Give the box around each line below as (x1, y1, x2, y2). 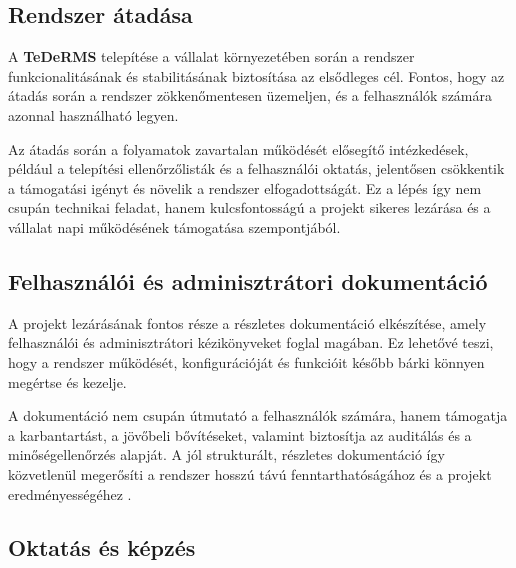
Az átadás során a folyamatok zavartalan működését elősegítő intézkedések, (8, 138, 469, 159)
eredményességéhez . (8, 483, 132, 504)
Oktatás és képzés (8, 532, 196, 563)
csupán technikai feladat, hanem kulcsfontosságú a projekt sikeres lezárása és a (8, 197, 491, 218)
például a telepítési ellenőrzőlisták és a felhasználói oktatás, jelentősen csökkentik (8, 158, 505, 179)
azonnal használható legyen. (8, 104, 179, 125)
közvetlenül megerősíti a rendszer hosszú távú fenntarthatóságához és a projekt (8, 463, 492, 484)
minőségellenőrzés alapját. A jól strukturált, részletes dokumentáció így (8, 444, 445, 465)
